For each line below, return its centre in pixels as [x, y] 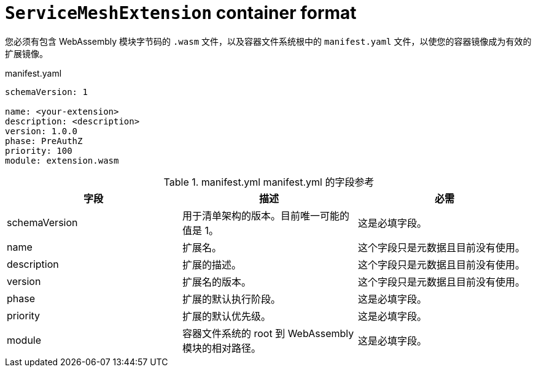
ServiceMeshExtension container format [181, 13]
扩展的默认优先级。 [226, 316]
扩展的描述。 [212, 264]
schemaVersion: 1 [46, 92]
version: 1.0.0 [41, 131]
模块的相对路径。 [221, 348]
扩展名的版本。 [216, 282]
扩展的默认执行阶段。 [231, 299]
